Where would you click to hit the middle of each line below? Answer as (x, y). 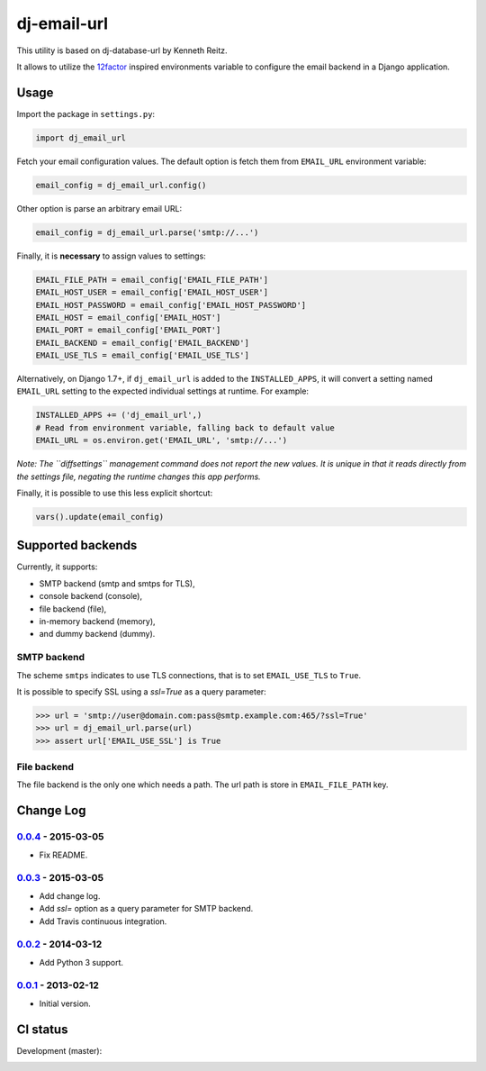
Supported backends (77, 545)
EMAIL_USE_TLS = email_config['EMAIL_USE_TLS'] (142, 355)
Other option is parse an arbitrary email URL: (99, 208)
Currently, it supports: (57, 567)
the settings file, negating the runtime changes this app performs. (139, 477)
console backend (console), (91, 596)
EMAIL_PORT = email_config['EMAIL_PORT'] (128, 330)
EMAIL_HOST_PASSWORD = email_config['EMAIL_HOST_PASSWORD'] (171, 305)
